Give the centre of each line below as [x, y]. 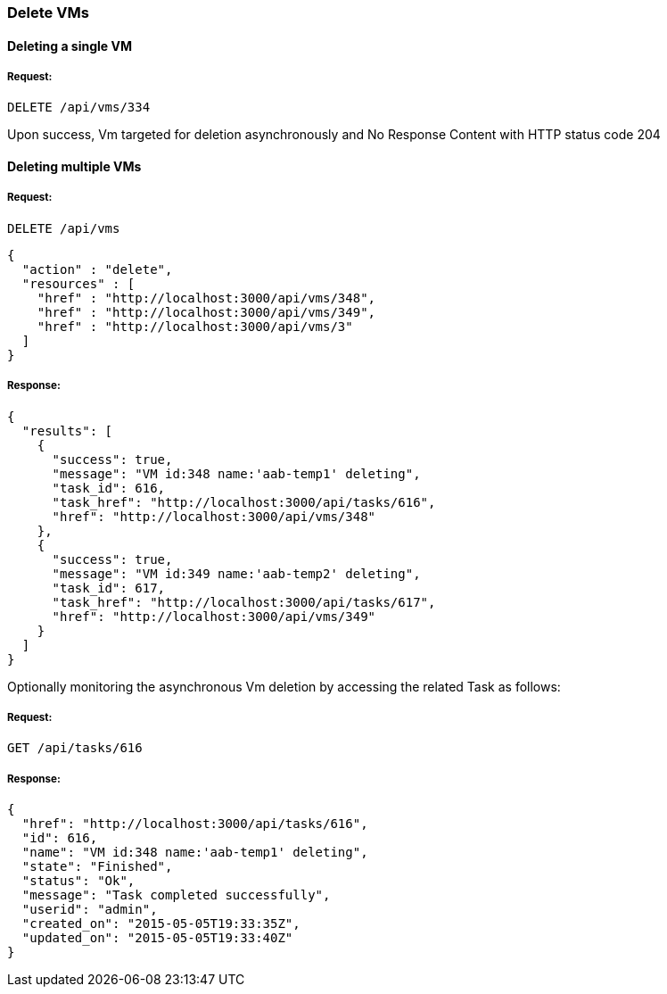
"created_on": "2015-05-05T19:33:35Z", [161, 924]
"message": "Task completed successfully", [176, 895]
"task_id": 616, [109, 488]
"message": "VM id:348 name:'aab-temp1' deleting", [236, 473]
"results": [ [67, 431]
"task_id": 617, [109, 588]
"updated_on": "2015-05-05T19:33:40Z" [157, 938]
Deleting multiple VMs [74, 166]
